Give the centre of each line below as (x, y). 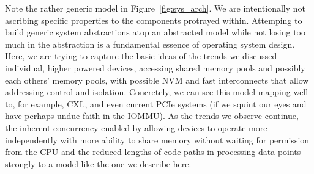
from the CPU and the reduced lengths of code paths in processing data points (153, 152)
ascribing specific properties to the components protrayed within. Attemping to (154, 20)
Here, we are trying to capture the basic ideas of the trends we (122, 56)
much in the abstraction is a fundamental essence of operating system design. (150, 44)
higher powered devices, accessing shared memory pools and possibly (176, 67)
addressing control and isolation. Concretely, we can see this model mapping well (157, 92)
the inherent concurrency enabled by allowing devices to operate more (136, 127)
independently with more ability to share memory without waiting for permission (157, 140)
